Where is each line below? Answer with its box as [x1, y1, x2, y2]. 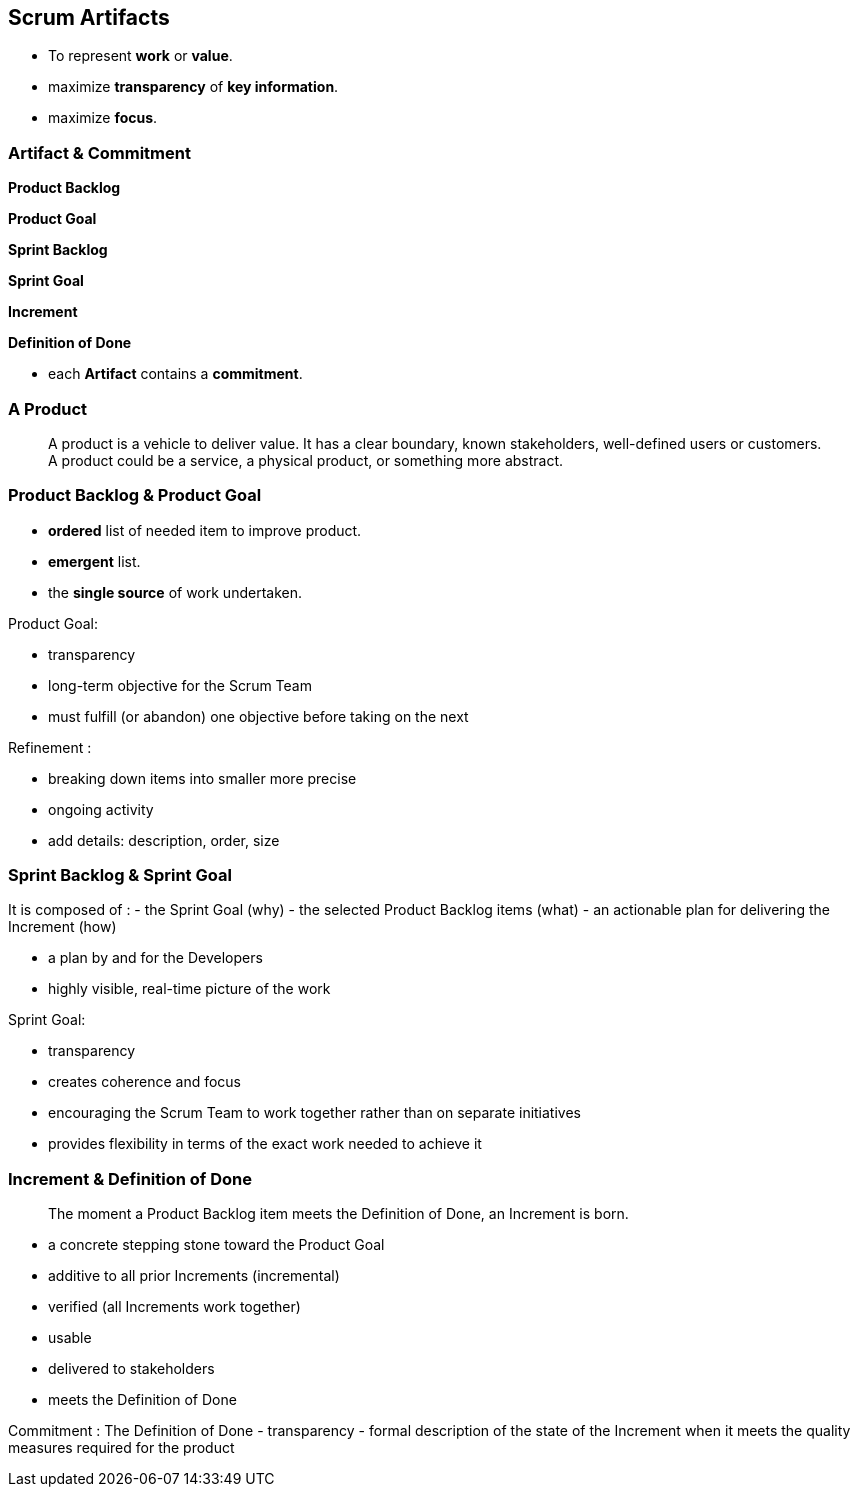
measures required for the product [8, 1439, 235, 1457]
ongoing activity [48, 800, 154, 818]
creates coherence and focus [48, 1073, 242, 1091]
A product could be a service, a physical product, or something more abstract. [48, 451, 564, 469]
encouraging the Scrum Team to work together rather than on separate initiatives [48, 1104, 581, 1122]
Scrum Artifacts [8, 5, 170, 30]
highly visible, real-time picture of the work [48, 980, 331, 998]
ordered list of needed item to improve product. [48, 521, 362, 539]
